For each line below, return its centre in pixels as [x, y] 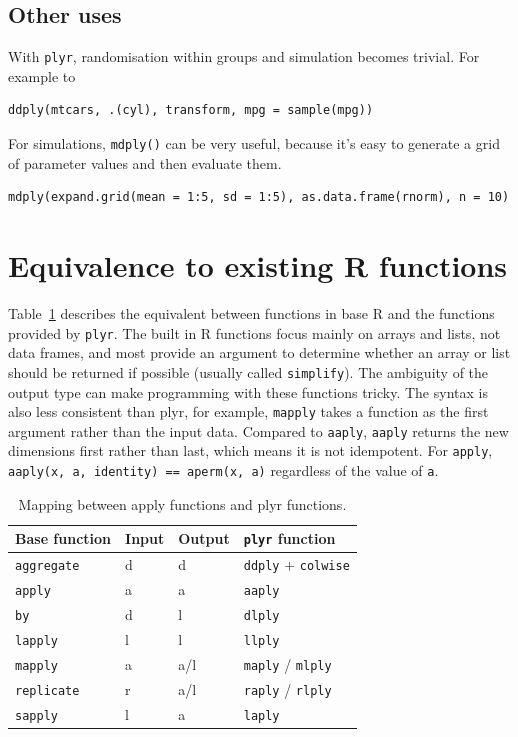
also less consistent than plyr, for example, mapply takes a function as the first [248, 411]
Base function [63, 538]
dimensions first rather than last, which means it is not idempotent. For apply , [250, 450]
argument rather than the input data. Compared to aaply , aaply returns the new [258, 430]
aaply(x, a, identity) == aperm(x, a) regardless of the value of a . [223, 470]
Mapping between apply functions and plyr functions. [182, 503]
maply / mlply [287, 663]
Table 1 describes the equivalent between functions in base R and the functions [251, 313]
